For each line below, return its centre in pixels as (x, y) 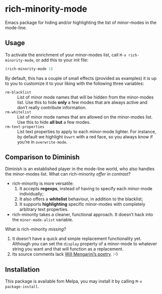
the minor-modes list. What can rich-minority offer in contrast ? (68, 174)
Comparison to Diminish (42, 157)
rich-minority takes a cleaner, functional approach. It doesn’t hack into (82, 215)
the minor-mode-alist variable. (43, 220)
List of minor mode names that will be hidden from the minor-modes (86, 97)
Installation (22, 269)
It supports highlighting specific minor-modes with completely (82, 204)
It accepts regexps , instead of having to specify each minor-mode (86, 189)
